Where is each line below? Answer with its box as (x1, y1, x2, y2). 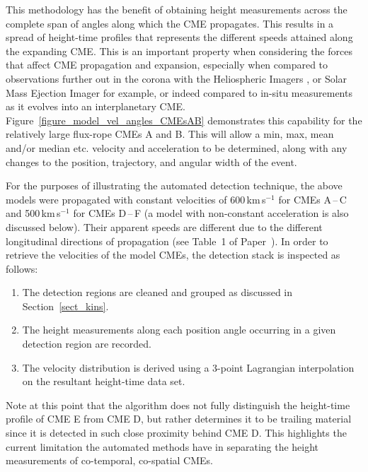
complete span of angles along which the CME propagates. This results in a (6, 16, 334, 30)
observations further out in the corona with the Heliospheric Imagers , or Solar (6, 71, 347, 85)
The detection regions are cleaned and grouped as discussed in (22, 285, 293, 300)
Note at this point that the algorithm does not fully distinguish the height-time (6, 397, 350, 412)
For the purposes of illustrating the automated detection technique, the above (6, 178, 343, 193)
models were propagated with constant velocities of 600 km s (6, 191, 266, 206)
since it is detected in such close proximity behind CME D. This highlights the (6, 425, 347, 440)
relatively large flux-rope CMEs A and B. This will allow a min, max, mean (6, 126, 334, 141)
